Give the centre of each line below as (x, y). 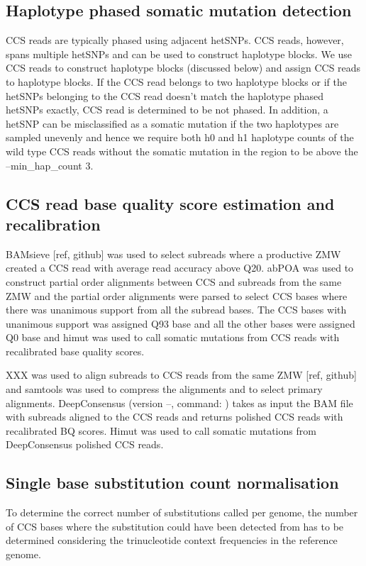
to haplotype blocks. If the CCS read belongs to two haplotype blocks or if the (176, 81)
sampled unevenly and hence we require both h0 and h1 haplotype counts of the (180, 137)
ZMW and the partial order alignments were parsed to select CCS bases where (177, 295)
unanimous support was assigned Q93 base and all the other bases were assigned (181, 323)
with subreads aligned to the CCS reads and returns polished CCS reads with (174, 417)
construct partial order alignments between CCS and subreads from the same (174, 281)
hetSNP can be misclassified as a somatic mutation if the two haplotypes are (172, 123)
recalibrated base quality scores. (75, 351)
